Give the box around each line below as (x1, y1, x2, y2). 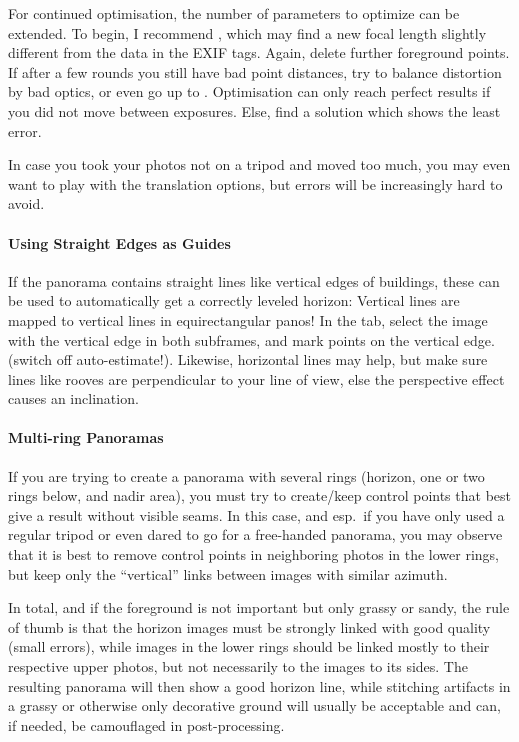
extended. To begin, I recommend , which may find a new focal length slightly (8, 22, 487, 43)
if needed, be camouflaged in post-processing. (8, 714, 285, 735)
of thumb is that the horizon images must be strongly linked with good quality (8, 616, 491, 637)
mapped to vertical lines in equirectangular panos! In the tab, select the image (8, 309, 488, 330)
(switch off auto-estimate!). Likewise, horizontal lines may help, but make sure (8, 349, 488, 370)
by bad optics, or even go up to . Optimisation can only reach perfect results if (8, 81, 491, 102)
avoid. (8, 193, 45, 214)
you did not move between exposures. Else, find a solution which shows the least (8, 100, 501, 121)
